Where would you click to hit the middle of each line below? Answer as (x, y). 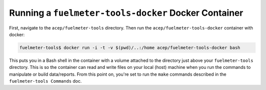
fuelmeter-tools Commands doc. (46, 81)
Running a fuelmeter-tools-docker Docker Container (126, 13)
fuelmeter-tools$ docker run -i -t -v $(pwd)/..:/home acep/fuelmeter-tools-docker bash (130, 47)
